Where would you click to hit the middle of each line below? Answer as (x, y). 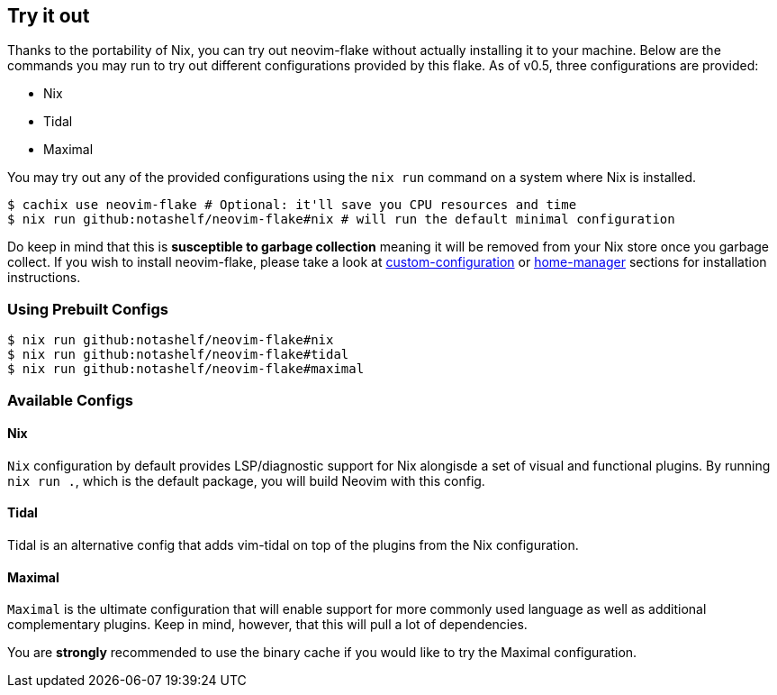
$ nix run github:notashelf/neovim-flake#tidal (178, 355)
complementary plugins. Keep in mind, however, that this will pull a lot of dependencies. (267, 625)
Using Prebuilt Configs (88, 309)
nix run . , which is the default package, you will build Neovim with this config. (246, 480)
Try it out (49, 16)
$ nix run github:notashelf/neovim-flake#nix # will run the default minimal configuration (341, 219)
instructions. (44, 278)
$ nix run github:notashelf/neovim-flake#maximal (186, 369)
